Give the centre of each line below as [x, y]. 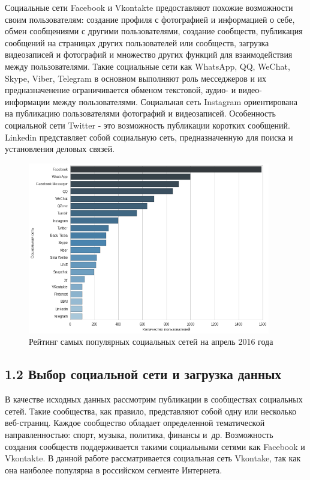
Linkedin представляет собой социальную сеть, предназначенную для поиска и [149, 137]
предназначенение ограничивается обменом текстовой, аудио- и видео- [133, 90]
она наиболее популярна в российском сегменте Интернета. [114, 469]
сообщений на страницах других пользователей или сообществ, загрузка [137, 42]
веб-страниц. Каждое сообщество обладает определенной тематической [135, 423]
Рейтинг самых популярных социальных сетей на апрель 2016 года [151, 342]
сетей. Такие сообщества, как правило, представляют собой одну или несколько [151, 411]
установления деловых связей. [60, 149]
